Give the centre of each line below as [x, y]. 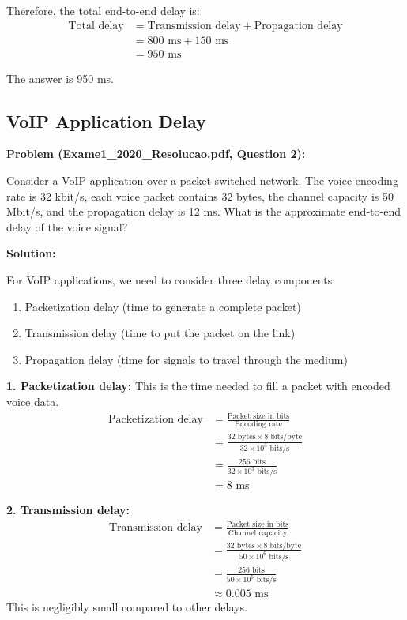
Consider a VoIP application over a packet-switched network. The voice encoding [202, 180]
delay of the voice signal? [67, 226]
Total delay [96, 26]
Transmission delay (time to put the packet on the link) [160, 333]
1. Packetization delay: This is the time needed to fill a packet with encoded [198, 386]
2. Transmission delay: [68, 510]
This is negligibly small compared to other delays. [127, 607]
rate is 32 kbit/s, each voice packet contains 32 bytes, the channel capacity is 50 [200, 195]
